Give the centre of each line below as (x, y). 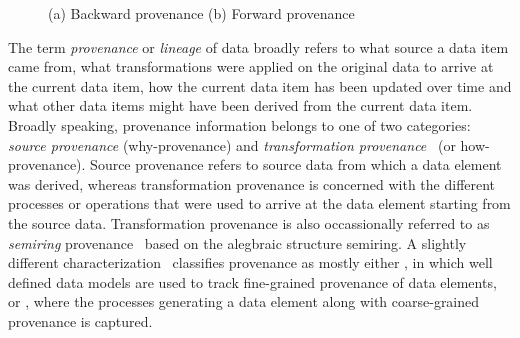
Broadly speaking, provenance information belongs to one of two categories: (239, 124)
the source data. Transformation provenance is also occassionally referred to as (249, 222)
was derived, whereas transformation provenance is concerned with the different (252, 183)
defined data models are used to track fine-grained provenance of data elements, (252, 281)
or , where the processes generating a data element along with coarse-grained (244, 301)
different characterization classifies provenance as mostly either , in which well (250, 262)
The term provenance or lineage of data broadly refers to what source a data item (258, 46)
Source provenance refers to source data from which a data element (296, 164)
